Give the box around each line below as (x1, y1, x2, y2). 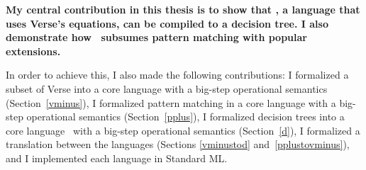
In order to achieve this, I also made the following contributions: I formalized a (6, 67, 349, 82)
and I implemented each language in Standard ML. (6, 150, 228, 165)
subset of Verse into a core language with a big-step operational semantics (6, 81, 328, 96)
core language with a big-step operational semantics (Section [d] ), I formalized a (6, 123, 360, 137)
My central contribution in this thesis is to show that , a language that (6, 2, 360, 16)
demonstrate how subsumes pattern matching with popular (6, 30, 307, 45)
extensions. (6, 43, 61, 58)
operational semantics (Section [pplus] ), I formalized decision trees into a (26, 109, 345, 124)
